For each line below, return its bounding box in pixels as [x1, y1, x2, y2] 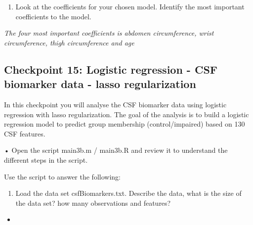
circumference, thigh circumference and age [4, 37, 134, 47]
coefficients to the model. [15, 11, 91, 21]
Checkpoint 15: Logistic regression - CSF [4, 61, 218, 77]
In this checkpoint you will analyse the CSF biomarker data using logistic [4, 99, 227, 109]
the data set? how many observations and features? [15, 197, 171, 208]
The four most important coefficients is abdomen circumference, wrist [4, 28, 214, 38]
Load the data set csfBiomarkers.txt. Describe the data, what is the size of [15, 188, 242, 198]
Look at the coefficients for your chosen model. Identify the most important [15, 1, 245, 11]
